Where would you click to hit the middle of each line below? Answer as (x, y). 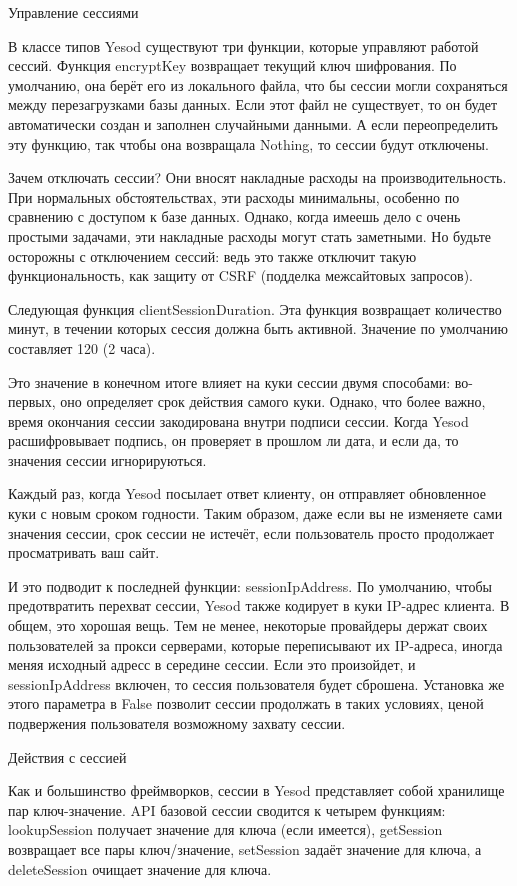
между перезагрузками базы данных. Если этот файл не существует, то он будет (253, 104)
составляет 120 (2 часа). (82, 347)
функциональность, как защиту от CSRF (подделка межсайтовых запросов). (240, 275)
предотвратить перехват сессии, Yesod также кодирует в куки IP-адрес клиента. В (259, 605)
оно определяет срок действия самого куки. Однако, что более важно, (273, 401)
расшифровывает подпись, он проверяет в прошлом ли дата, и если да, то (233, 440)
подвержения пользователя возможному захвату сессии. (177, 723)
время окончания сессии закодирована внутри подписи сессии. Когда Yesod (238, 420)
